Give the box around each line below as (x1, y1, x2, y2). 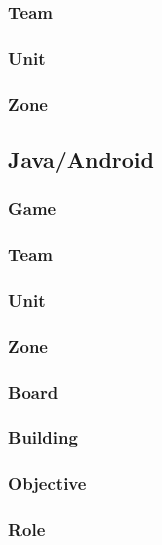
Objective (8, 471, 87, 496)
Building (8, 425, 78, 450)
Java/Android (8, 143, 154, 174)
